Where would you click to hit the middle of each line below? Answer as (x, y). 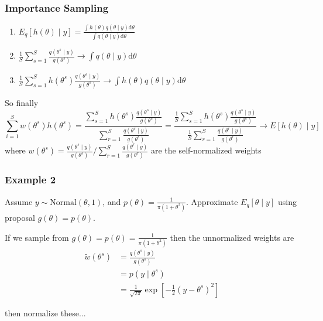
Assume (19, 201)
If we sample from (37, 237)
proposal (20, 217)
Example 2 (30, 180)
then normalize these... (45, 313)
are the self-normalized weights (206, 150)
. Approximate (212, 201)
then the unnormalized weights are (232, 237)
